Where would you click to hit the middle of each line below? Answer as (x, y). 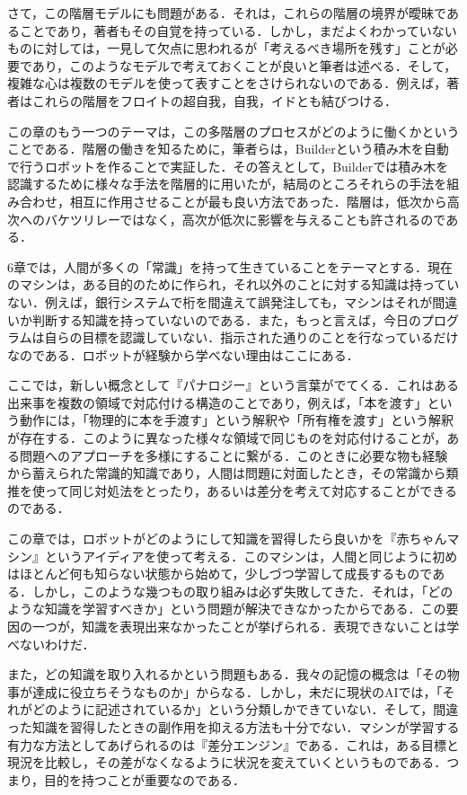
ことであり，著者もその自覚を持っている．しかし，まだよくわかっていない (238, 30)
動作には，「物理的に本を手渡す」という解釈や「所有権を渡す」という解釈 (236, 420)
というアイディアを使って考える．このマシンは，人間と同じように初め (251, 556)
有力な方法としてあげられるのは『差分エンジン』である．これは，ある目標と (233, 744)
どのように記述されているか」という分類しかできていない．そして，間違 (245, 709)
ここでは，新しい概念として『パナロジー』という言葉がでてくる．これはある (233, 385)
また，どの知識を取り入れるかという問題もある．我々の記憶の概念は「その (227, 674)
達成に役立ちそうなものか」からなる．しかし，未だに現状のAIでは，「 (237, 691)
